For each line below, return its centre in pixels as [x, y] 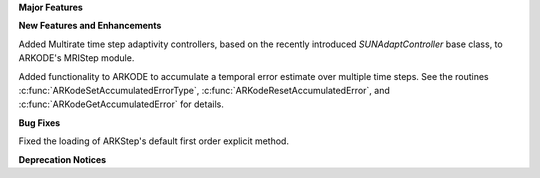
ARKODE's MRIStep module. [76, 58]
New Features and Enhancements [90, 26]
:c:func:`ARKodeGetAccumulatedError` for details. [121, 104]
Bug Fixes [39, 122]
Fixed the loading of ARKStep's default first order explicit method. [154, 141]
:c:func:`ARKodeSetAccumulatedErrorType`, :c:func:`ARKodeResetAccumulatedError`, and [204, 90]
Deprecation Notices [62, 159]
